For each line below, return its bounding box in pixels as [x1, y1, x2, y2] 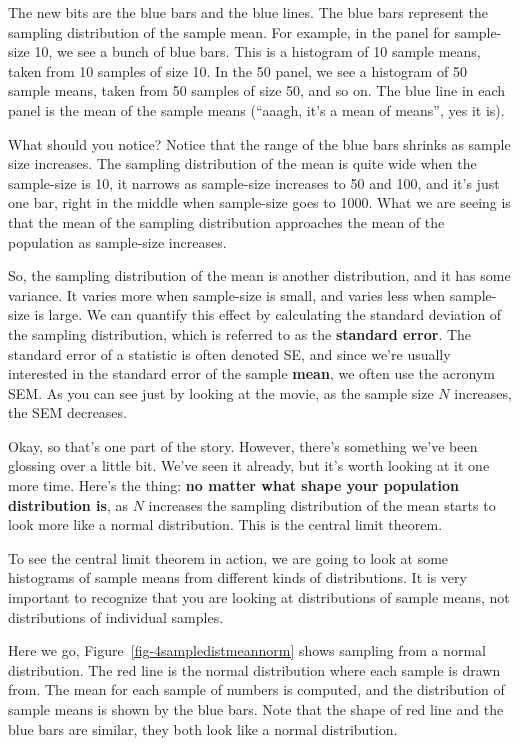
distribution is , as [8, 494, 129, 515]
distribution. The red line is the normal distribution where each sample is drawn [8, 659, 501, 680]
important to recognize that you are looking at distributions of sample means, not [8, 587, 510, 608]
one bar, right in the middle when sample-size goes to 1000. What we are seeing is [8, 192, 511, 213]
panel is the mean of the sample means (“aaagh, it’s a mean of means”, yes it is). [8, 99, 505, 120]
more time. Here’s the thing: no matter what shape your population [8, 475, 460, 496]
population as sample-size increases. [8, 231, 227, 252]
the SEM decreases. [8, 402, 127, 423]
